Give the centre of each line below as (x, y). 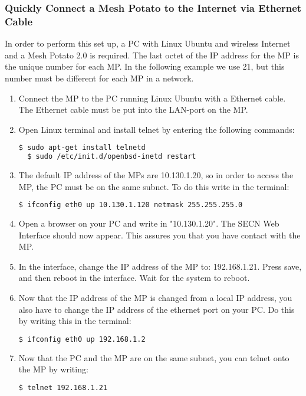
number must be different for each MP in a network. (99, 78)
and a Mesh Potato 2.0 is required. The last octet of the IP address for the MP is (152, 55)
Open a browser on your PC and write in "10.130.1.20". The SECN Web (149, 223)
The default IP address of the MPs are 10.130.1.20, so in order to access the (156, 175)
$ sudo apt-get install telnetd (82, 148)
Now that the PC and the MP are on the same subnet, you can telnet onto (154, 357)
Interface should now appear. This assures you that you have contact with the (159, 235)
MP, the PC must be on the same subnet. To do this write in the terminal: (154, 186)
